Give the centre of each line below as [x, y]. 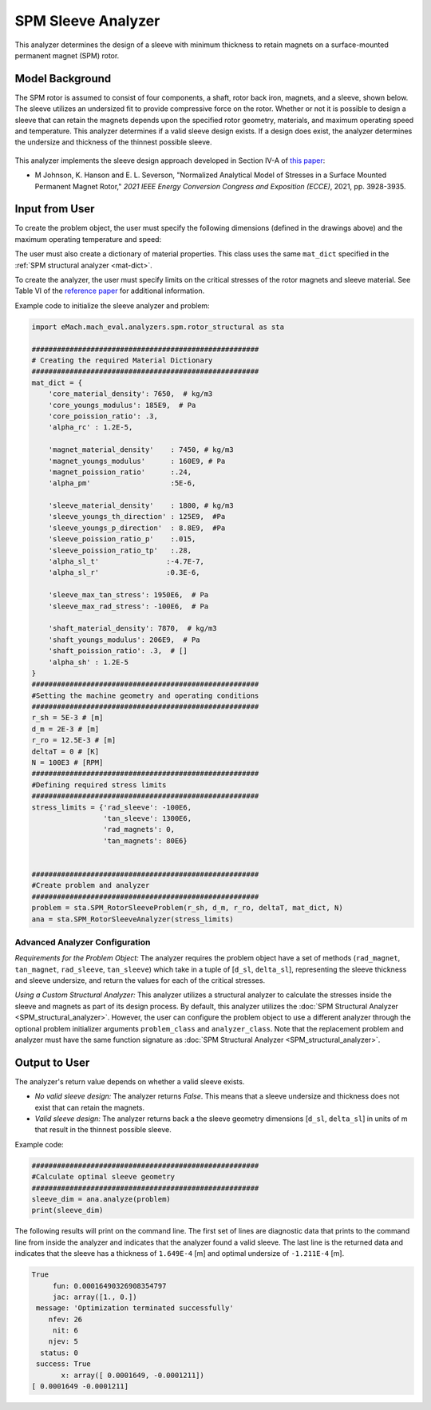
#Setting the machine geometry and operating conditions [145, 695]
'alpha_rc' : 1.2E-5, [91, 428]
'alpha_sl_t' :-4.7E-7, [127, 562]
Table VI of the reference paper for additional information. [110, 291]
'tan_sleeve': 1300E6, [147, 818]
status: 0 [59, 1353]
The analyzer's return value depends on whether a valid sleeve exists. [130, 1081]
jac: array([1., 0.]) [95, 1297]
